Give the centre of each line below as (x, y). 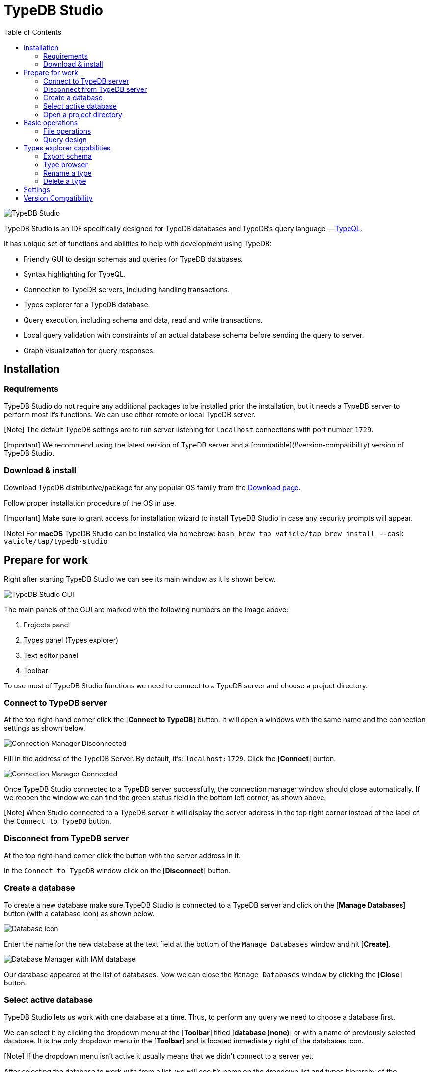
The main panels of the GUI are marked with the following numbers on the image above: (146, 609)
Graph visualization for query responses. (89, 350)
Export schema (67, 156)
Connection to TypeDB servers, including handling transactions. (127, 289)
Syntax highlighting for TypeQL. (75, 274)
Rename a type (67, 173)
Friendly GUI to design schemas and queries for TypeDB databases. (133, 259)
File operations (67, 131)
